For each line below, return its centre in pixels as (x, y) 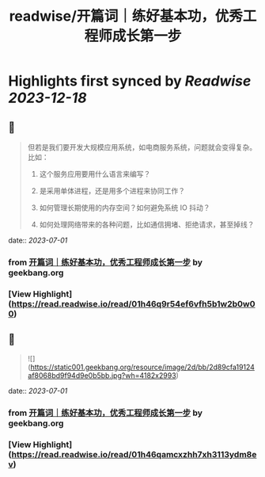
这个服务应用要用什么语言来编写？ (95, 174)
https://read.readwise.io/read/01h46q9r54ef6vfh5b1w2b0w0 (133, 303)
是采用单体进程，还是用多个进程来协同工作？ (112, 191)
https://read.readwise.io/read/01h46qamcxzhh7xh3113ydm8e (134, 454)
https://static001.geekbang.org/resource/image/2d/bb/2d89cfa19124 (143, 367)
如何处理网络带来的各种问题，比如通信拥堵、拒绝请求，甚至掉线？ (147, 224)
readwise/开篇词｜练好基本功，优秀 (126, 16)
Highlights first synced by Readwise (130, 81)
